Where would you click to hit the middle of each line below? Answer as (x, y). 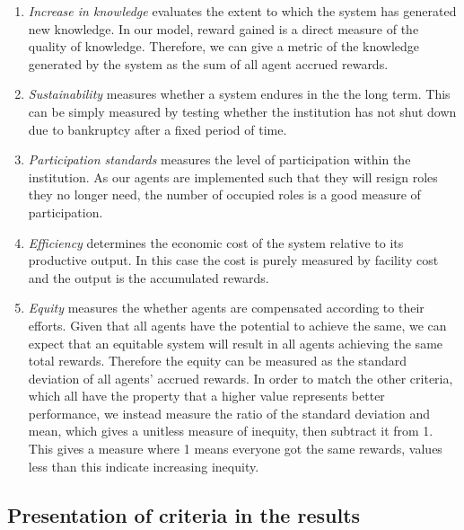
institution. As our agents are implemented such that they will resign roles (233, 177)
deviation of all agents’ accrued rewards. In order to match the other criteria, (241, 378)
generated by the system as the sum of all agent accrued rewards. (208, 63)
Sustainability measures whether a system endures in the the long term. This (239, 94)
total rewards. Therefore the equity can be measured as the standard (218, 361)
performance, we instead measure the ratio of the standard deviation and (229, 413)
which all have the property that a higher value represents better (206, 396)
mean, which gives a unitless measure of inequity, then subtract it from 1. (231, 431)
